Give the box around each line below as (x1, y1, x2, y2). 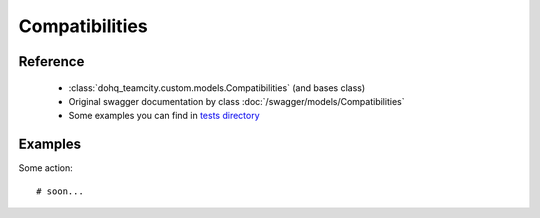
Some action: (18, 162, 74, 174)
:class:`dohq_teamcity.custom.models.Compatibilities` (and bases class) (68, 81, 366, 94)
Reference (18, 53, 85, 70)
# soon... (36, 185, 84, 197)
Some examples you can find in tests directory (68, 110, 260, 122)
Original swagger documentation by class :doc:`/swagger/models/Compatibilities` (68, 95, 405, 107)
